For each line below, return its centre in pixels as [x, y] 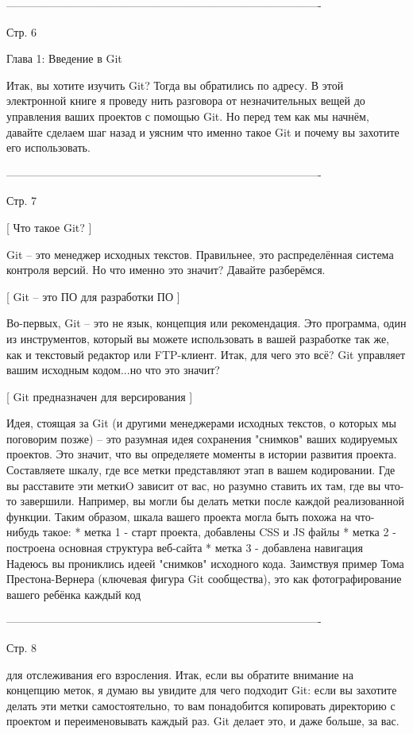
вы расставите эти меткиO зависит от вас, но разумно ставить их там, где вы [194, 485]
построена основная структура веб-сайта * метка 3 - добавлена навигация [185, 548]
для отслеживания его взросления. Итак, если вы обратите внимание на [180, 674]
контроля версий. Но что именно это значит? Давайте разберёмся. [166, 270]
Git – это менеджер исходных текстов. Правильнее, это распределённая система [200, 254]
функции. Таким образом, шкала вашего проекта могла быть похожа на [179, 516]
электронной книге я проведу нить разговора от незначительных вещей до [186, 100]
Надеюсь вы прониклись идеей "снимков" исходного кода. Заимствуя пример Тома [205, 563]
